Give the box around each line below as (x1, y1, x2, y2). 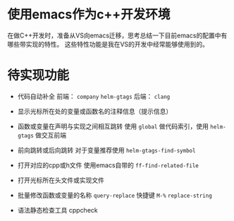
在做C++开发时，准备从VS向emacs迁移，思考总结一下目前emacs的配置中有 (7, 31, 228, 40)
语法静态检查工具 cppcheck (17, 205, 98, 214)
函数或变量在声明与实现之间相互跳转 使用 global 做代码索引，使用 (17, 121, 209, 131)
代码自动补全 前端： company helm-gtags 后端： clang (17, 92, 171, 100)
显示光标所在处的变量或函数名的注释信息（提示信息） (17, 107, 173, 115)
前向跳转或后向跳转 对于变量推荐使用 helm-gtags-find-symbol (17, 145, 196, 154)
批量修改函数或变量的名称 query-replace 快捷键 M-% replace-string (17, 191, 213, 199)
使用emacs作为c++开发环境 (7, 6, 171, 23)
